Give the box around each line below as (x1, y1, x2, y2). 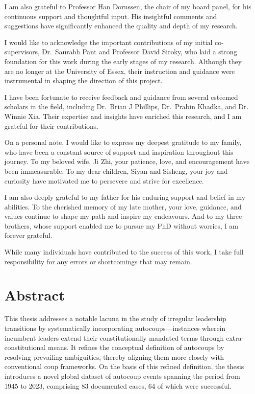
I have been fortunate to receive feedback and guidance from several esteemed (4, 92, 238, 102)
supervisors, (4, 46, 40, 57)
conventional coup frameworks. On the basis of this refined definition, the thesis (4, 361, 244, 371)
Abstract (4, 285, 65, 305)
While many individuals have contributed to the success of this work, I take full (4, 247, 244, 257)
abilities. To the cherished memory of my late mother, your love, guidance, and (4, 201, 242, 211)
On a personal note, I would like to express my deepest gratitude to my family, (4, 137, 242, 147)
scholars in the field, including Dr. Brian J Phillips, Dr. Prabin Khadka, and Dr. (4, 101, 249, 112)
